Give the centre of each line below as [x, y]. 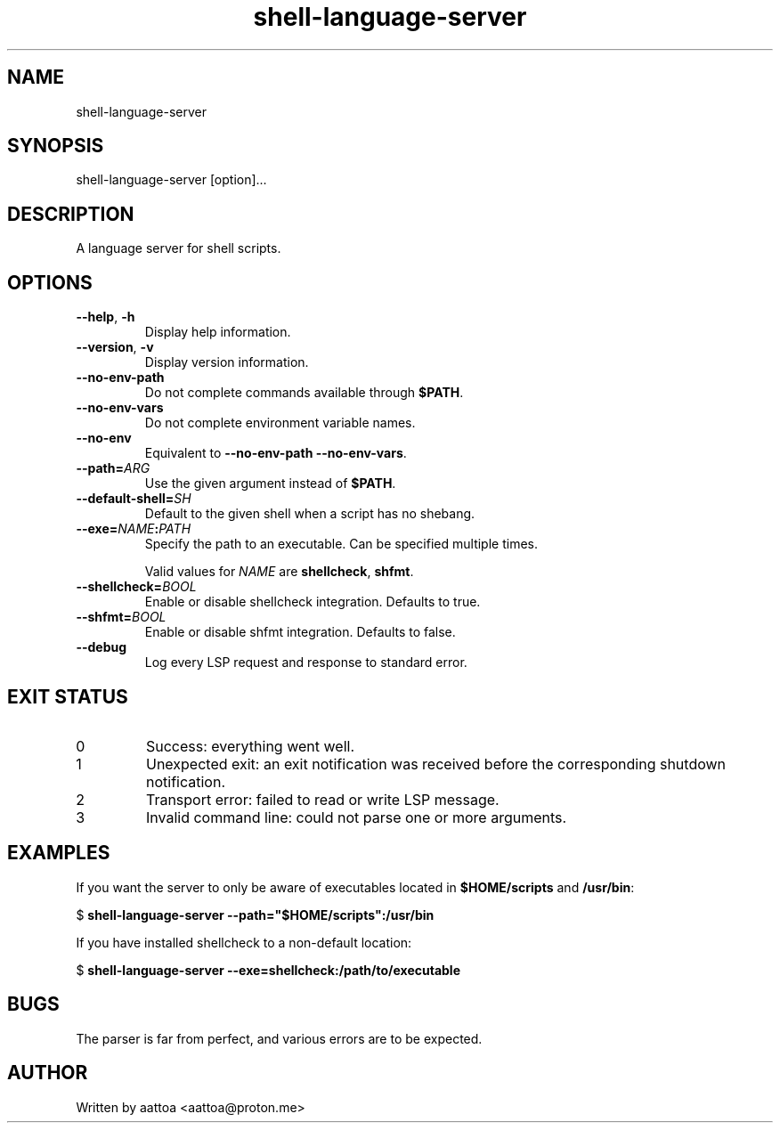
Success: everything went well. [250, 746]
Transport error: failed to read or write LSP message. [322, 799]
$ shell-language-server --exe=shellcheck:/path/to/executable [268, 970]
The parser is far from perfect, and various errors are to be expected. [279, 1038]
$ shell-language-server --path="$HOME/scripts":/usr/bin [255, 915]
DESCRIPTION [71, 214]
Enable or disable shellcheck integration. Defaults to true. [313, 602]
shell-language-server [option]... [171, 180]
